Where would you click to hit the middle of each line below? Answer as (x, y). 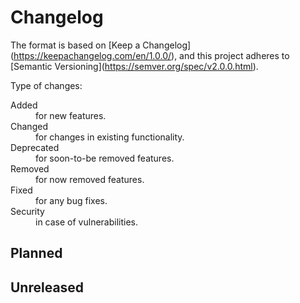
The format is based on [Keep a (75, 45)
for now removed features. (90, 179)
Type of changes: (46, 85)
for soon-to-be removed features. (105, 158)
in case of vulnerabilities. (87, 222)
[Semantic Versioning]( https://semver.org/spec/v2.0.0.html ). (134, 66)
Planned (36, 253)
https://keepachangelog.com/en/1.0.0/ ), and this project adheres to (151, 55)
